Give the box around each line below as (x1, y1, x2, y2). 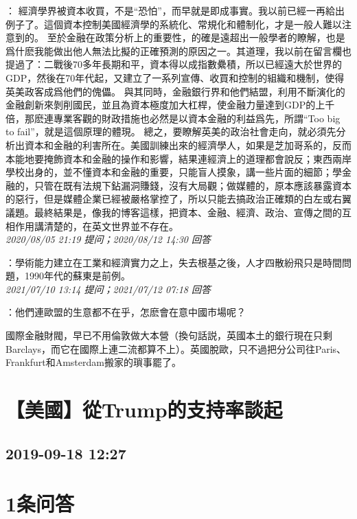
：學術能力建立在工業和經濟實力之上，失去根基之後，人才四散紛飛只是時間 (5, 255, 342, 269)
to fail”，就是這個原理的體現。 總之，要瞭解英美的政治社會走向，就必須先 (5, 124, 336, 139)
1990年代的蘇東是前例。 (24, 268, 130, 283)
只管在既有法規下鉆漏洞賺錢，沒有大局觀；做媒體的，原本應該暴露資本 (34, 178, 352, 192)
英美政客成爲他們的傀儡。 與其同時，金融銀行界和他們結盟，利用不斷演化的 (5, 84, 345, 98)
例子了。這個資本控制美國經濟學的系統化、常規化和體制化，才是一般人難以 (5, 16, 342, 31)
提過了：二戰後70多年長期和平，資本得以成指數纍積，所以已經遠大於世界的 (5, 57, 342, 71)
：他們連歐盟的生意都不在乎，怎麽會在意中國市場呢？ (5, 305, 246, 319)
